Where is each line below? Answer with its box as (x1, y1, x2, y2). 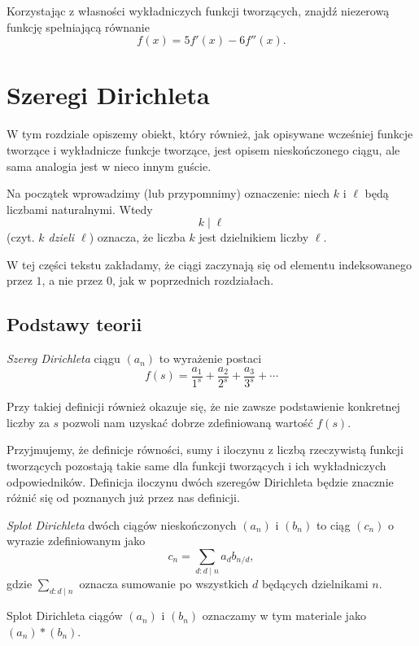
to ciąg (316, 516, 351, 533)
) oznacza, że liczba (89, 229, 185, 246)
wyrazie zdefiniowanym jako (7, 532, 146, 549)
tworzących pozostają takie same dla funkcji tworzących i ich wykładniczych (7, 457, 386, 474)
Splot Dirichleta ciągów (7, 607, 123, 624)
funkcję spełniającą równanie (7, 18, 150, 35)
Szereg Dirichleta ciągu (7, 350, 120, 367)
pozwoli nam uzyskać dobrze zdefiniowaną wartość (62, 413, 313, 430)
